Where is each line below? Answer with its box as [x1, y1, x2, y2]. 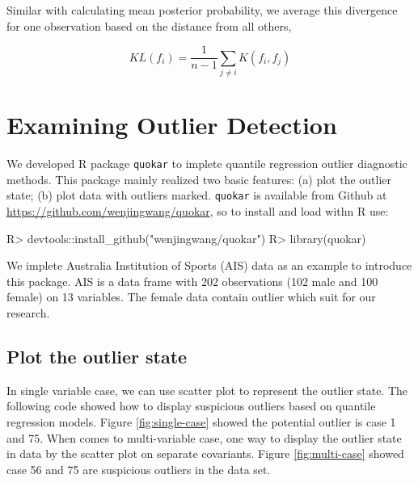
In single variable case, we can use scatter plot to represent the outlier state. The [6, 381, 408, 398]
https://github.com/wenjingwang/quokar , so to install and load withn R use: [6, 203, 389, 220]
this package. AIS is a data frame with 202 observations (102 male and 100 [6, 272, 378, 289]
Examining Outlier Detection [6, 108, 337, 141]
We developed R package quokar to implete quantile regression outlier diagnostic [6, 155, 407, 172]
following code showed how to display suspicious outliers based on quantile [6, 397, 376, 414]
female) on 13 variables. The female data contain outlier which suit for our [6, 288, 376, 305]
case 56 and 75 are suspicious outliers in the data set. [6, 460, 271, 477]
